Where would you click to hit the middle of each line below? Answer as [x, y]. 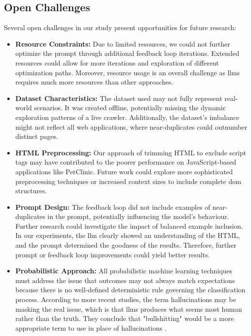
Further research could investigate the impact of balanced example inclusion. [129, 226]
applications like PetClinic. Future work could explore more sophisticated [124, 171]
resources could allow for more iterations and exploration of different [117, 62]
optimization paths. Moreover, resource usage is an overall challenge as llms [127, 72]
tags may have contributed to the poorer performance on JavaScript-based [126, 162]
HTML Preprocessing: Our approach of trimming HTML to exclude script [131, 152]
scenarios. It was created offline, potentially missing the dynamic [130, 108]
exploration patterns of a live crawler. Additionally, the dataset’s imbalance [127, 117]
